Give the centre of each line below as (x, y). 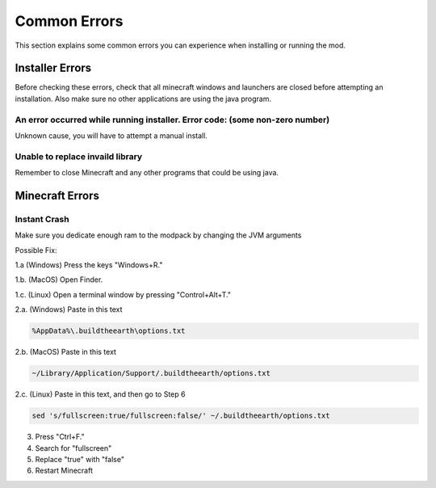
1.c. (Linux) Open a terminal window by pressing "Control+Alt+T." (123, 294)
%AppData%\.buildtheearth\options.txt (109, 331)
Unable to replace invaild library (79, 156)
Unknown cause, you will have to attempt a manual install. (111, 135)
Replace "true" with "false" (80, 459)
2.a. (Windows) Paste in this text (69, 309)
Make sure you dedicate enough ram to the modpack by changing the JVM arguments (158, 235)
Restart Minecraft (64, 471)
